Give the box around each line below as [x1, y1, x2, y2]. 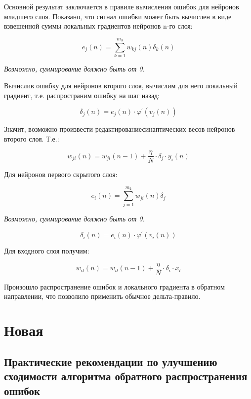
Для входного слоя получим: [4, 246, 89, 256]
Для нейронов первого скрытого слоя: [4, 169, 118, 180]
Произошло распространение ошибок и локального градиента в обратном [4, 281, 225, 291]
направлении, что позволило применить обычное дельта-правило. [4, 291, 201, 301]
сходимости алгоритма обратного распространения [4, 368, 248, 384]
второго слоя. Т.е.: [4, 133, 59, 144]
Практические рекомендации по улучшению [4, 354, 217, 369]
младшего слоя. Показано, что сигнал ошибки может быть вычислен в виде [4, 11, 232, 21]
